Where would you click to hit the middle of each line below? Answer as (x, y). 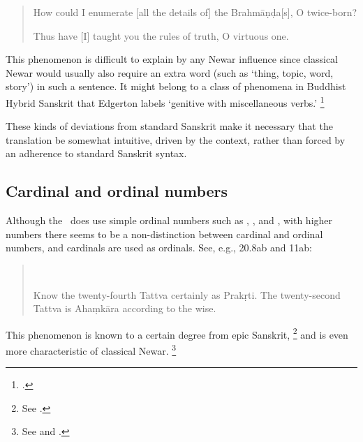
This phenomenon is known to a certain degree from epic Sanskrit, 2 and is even (177, 333)
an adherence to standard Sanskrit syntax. (96, 153)
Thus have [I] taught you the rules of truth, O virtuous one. (161, 35)
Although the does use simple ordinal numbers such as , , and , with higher (169, 220)
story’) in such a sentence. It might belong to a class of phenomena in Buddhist (176, 86)
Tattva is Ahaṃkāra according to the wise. (125, 308)
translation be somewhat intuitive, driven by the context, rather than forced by (176, 139)
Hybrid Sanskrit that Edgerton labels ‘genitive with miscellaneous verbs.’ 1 (165, 101)
